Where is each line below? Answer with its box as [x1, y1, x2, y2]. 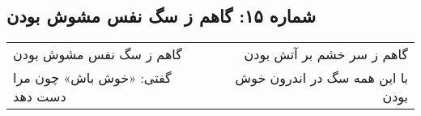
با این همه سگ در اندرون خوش [235, 68, 408, 88]
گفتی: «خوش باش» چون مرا [13, 68, 172, 88]
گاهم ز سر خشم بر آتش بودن [244, 45, 408, 64]
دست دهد [13, 87, 66, 106]
